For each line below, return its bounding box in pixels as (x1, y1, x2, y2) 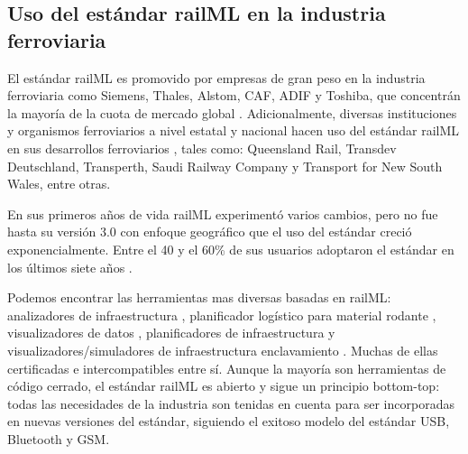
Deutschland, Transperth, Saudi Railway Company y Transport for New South (7, 156, 443, 175)
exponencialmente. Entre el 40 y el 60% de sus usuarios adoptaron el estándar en (7, 239, 454, 258)
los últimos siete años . (7, 257, 133, 276)
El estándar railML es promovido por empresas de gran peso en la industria (7, 68, 426, 87)
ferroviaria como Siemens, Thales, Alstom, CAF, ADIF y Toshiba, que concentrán (7, 86, 461, 105)
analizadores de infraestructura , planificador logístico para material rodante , (7, 305, 436, 324)
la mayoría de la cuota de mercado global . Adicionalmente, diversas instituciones (7, 103, 457, 122)
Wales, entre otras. (7, 174, 111, 193)
